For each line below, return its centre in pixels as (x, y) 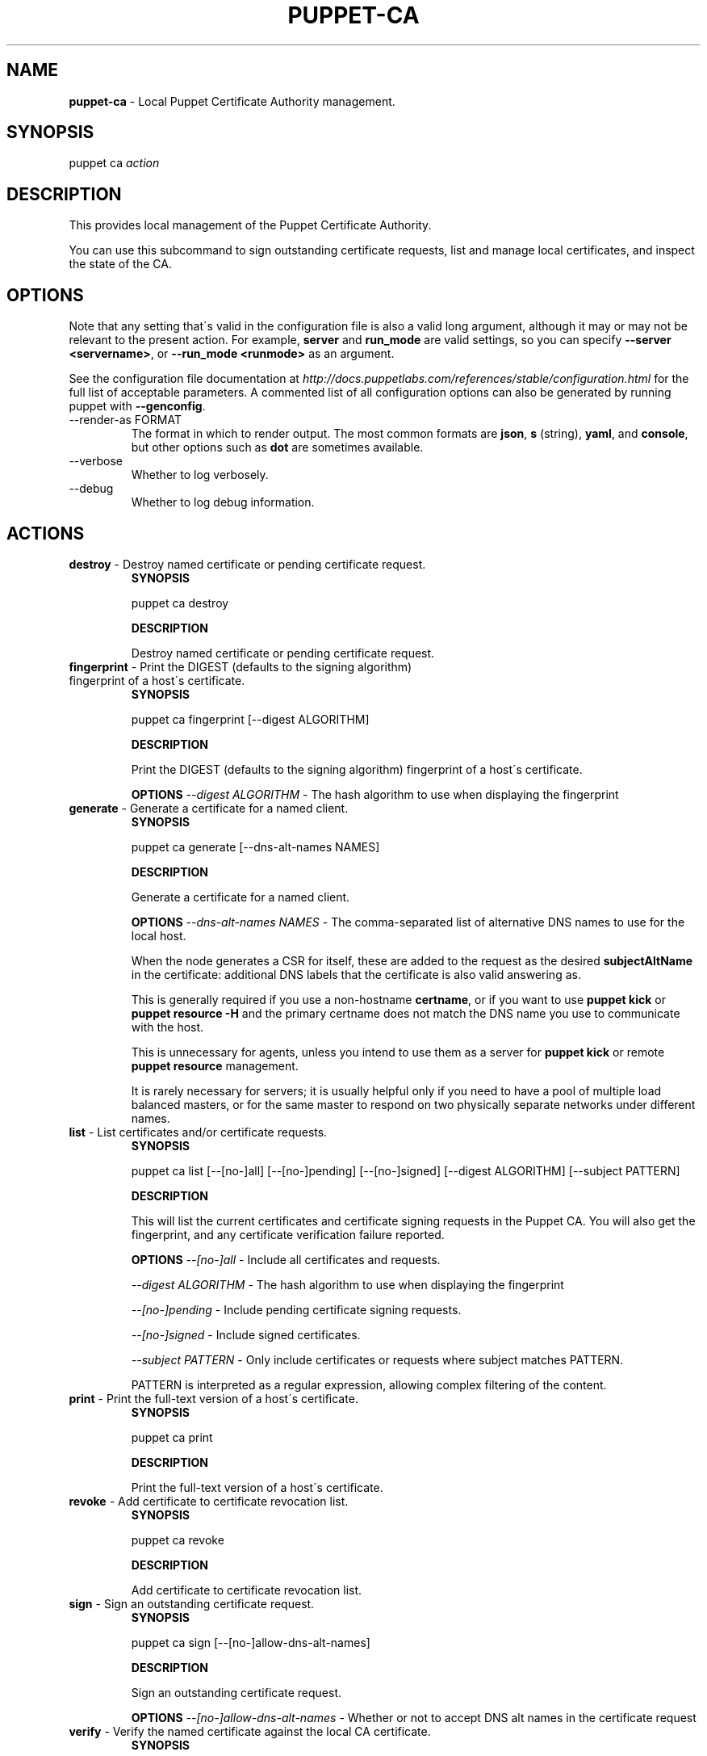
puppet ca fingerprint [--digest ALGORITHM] (250, 719)
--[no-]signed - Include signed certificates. (246, 1334)
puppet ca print (172, 1437)
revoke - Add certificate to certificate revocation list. (209, 1501)
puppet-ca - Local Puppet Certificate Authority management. (232, 101)
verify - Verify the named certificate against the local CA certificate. (250, 1731)
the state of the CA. (120, 264)
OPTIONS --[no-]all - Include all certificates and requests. (286, 1259)
